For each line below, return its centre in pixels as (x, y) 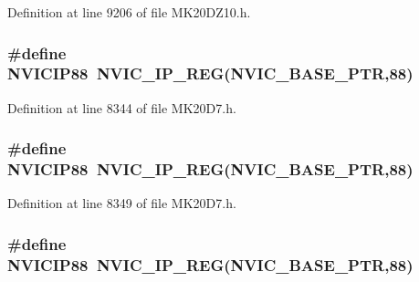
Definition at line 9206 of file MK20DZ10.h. (129, 12)
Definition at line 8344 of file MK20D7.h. (122, 107)
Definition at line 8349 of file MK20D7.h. (122, 203)
